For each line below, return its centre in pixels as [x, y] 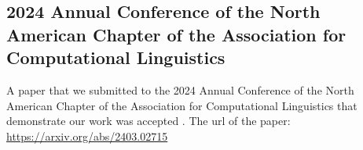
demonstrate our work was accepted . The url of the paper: [148, 121]
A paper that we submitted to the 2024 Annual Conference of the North [180, 89]
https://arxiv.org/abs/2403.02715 [87, 136]
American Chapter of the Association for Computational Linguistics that [182, 105]
